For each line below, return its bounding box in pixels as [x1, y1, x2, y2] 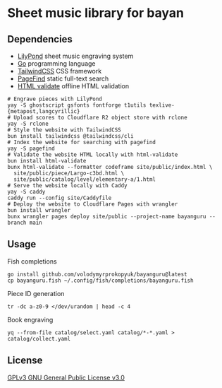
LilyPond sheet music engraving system [17, 52, 134, 60]
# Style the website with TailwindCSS [7, 127, 121, 134]
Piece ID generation [7, 289, 65, 298]
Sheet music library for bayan [7, 5, 185, 21]
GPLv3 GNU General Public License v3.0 [7, 373, 125, 382]
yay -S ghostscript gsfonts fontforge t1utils [7, 102, 147, 109]
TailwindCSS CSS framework [17, 67, 102, 75]
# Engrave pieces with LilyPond [7, 95, 102, 102]
